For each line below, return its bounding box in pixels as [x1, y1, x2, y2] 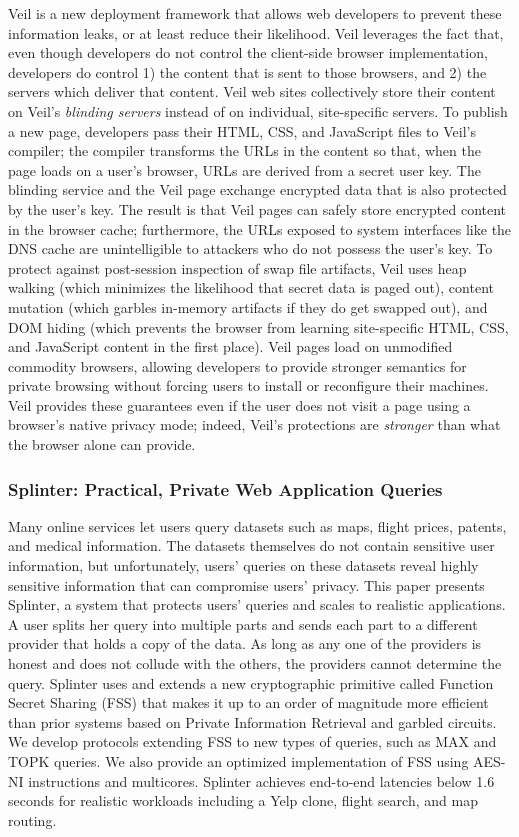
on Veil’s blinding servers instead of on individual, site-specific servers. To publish [8, 100, 508, 121]
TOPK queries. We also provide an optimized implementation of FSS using [8, 751, 469, 771]
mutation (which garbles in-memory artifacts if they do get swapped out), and [8, 296, 488, 317]
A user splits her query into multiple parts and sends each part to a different [8, 613, 478, 634]
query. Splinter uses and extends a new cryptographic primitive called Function [8, 672, 494, 693]
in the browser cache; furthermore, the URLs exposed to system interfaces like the [8, 218, 512, 239]
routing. [8, 809, 57, 830]
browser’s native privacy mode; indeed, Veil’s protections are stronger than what [8, 414, 501, 435]
